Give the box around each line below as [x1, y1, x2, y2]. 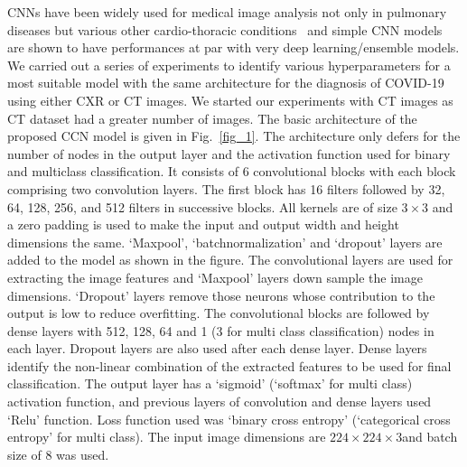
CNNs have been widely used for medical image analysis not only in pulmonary [7, 3, 447, 21]
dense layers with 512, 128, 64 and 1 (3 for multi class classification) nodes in [7, 321, 434, 340]
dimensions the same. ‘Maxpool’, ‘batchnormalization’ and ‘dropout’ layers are [7, 232, 443, 251]
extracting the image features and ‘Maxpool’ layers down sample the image [7, 267, 423, 286]
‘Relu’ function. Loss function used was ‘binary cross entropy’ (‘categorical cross [7, 409, 451, 428]
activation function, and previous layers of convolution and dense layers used [7, 392, 432, 411]
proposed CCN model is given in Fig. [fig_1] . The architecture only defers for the [7, 126, 461, 145]
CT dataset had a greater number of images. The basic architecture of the [7, 108, 417, 127]
